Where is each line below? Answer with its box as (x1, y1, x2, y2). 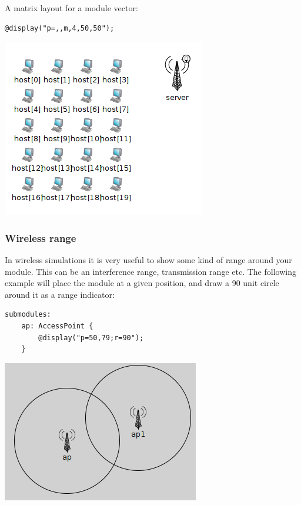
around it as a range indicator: (5, 288, 115, 300)
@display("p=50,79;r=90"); (38, 333, 144, 342)
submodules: (5, 310, 51, 319)
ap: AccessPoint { (21, 321, 93, 330)
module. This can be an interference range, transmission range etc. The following (5, 265, 296, 277)
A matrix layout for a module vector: (5, 2, 138, 14)
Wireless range (5, 230, 76, 245)
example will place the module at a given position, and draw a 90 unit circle (5, 277, 279, 289)
